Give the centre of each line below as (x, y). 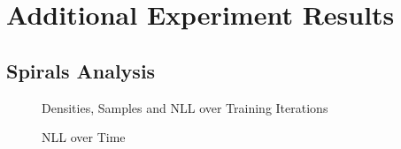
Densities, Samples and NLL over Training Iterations (185, 107)
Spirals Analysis (81, 70)
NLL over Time (84, 137)
